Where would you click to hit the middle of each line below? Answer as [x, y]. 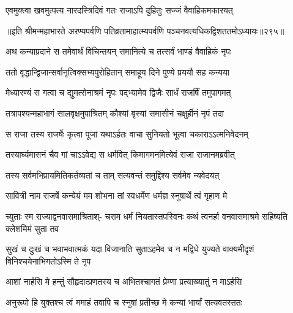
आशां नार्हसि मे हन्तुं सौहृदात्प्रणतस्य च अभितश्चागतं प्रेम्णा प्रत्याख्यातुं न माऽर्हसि [124, 281]
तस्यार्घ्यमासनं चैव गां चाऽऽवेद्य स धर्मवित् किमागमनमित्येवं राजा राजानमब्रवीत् [120, 154]
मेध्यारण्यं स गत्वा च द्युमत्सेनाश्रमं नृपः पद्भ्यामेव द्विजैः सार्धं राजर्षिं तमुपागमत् [118, 92]
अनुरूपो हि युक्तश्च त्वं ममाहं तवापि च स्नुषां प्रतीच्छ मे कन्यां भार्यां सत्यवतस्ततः [124, 302]
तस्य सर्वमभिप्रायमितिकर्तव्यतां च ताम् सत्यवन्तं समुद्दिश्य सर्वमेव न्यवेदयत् [113, 175]
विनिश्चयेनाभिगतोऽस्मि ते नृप [48, 261]
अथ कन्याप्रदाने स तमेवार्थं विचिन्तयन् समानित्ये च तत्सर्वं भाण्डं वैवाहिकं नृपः [119, 51]
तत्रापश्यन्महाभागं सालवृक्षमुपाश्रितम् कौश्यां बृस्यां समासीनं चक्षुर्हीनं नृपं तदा [115, 113]
